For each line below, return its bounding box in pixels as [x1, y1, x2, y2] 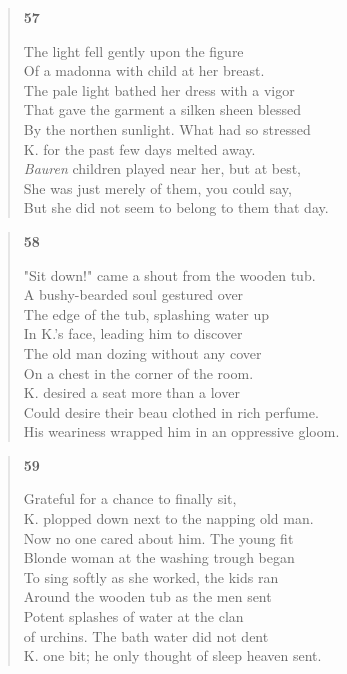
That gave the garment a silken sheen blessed [23, 99, 301, 120]
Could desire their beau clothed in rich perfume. [23, 401, 319, 422]
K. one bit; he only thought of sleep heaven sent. [23, 645, 322, 666]
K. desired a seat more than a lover [23, 382, 240, 403]
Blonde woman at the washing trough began [23, 547, 295, 568]
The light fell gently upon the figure [23, 40, 244, 61]
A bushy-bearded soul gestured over [23, 284, 244, 305]
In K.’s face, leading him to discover [23, 323, 243, 344]
